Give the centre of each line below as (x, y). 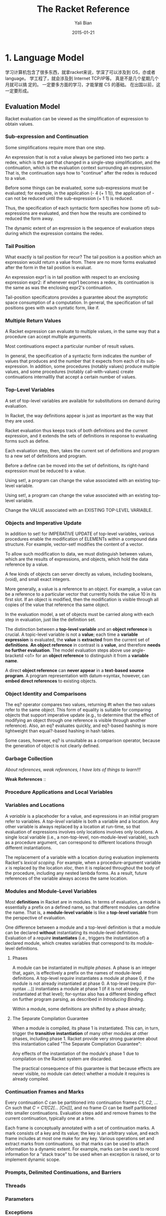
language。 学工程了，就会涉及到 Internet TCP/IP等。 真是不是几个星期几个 (82, 78)
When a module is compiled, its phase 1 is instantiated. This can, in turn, (86, 1028)
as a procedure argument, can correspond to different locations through (79, 842)
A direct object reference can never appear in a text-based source (75, 670)
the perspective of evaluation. (36, 918)
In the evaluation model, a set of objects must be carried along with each (80, 614)
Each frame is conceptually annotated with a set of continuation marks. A (80, 1128)
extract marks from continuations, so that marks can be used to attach (77, 1144)
